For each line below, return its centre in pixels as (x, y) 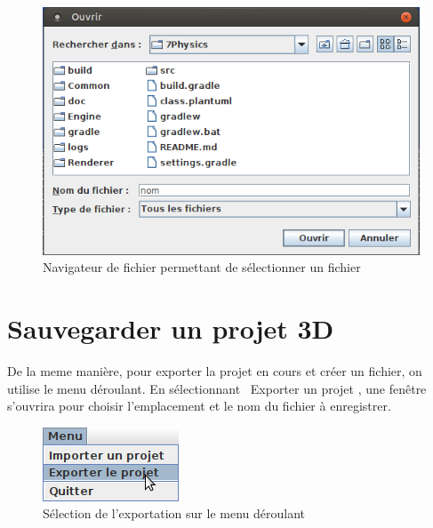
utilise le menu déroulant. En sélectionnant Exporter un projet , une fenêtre (217, 388)
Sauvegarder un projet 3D (171, 328)
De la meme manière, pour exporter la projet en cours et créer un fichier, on (215, 371)
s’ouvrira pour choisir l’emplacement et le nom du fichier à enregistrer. (199, 406)
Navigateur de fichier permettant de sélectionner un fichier (202, 267)
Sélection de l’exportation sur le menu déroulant (174, 513)
